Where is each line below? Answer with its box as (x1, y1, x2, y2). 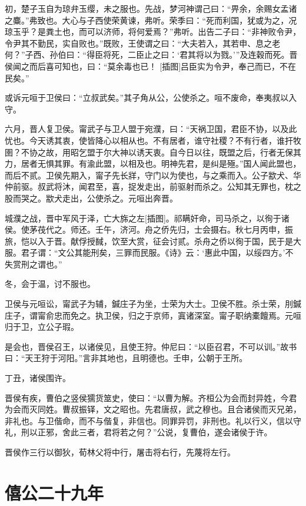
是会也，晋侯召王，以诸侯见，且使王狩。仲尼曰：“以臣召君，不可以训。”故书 (5, 340, 297, 352)
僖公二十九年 (5, 480, 104, 504)
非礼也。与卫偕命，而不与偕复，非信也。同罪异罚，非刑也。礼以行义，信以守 (5, 414, 301, 426)
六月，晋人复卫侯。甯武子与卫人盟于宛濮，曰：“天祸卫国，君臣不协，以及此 (5, 123, 297, 135)
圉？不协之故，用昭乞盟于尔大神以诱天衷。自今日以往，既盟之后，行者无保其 (5, 145, 301, 158)
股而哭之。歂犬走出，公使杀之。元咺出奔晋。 (5, 191, 178, 204)
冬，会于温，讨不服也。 (5, 277, 95, 290)
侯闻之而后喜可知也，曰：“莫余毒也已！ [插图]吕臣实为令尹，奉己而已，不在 (5, 59, 297, 72)
